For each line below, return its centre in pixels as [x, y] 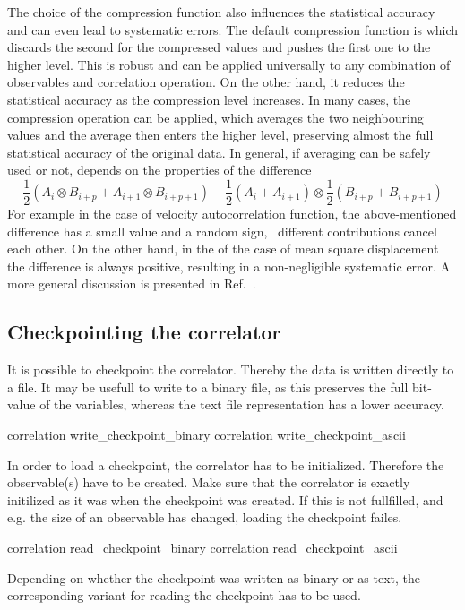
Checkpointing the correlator [144, 332]
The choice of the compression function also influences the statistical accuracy [221, 12]
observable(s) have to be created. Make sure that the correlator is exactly [209, 482]
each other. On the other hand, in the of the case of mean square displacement [223, 249]
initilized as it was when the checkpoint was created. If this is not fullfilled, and [225, 499]
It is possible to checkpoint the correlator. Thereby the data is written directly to [231, 369]
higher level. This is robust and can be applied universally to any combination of [229, 64]
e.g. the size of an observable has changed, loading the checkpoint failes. [205, 517]
